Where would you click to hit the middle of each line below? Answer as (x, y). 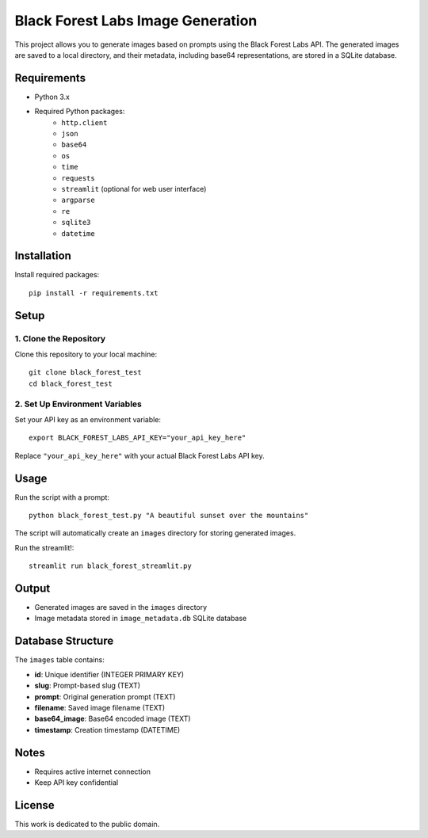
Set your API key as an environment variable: (88, 419)
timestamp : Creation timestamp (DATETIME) (107, 729)
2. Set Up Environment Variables (78, 404)
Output (32, 588)
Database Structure (64, 641)
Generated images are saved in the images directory (121, 608)
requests (78, 178)
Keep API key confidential (76, 783)
